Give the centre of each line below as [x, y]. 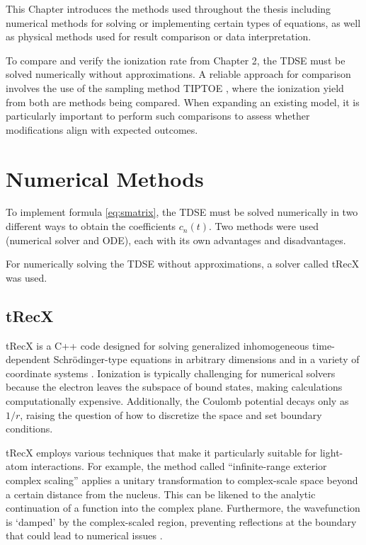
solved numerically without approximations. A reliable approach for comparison [178, 74]
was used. [27, 277]
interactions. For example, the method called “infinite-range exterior [179, 466]
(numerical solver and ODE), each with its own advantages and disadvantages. [176, 240]
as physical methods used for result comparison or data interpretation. [159, 36]
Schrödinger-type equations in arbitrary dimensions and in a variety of [206, 359]
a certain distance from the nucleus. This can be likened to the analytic [161, 494]
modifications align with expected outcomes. [102, 129]
